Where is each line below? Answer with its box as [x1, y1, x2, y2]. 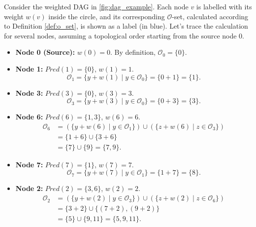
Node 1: [15, 63, 43, 74]
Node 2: [15, 183, 43, 193]
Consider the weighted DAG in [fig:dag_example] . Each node [4, 1, 189, 11]
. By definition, [110, 47, 156, 57]
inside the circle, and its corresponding [48, 11, 165, 21]
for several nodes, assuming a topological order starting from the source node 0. [4, 30, 245, 40]
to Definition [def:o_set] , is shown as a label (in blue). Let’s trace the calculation [4, 21, 248, 31]
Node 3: [15, 87, 43, 98]
